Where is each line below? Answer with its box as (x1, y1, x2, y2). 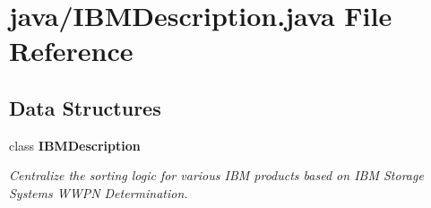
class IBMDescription (9, 135, 141, 154)
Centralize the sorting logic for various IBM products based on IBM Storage (9, 166, 424, 185)
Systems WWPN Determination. (9, 183, 188, 202)
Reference (9, 32, 134, 69)
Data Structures (9, 93, 161, 121)
